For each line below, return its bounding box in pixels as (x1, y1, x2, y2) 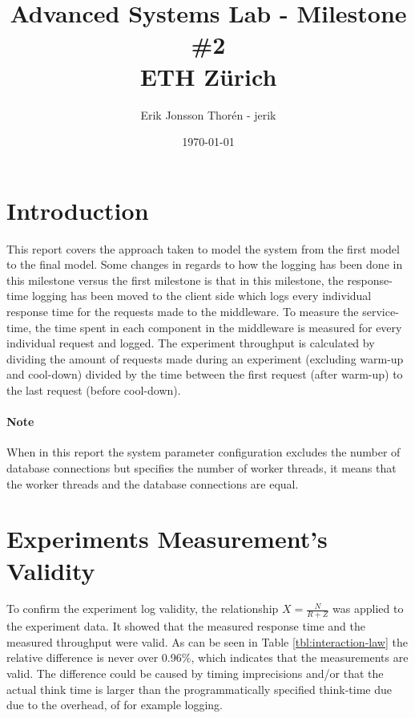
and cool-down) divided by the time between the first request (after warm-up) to (6, 366, 403, 383)
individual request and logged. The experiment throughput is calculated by (6, 335, 375, 351)
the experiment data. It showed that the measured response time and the (6, 618, 365, 635)
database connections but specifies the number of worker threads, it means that (6, 459, 397, 476)
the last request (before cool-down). (6, 381, 181, 398)
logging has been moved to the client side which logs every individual (31, 287, 372, 304)
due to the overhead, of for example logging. (6, 696, 223, 713)
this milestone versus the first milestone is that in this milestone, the (6, 271, 344, 288)
